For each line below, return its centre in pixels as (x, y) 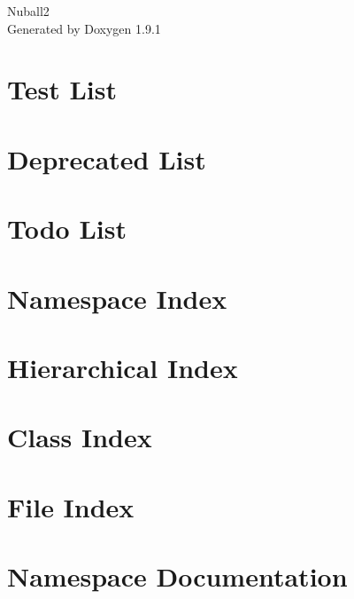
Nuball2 (28, 11)
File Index (71, 506)
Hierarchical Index (123, 367)
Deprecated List (107, 158)
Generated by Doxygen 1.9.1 (84, 28)
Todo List (67, 229)
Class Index (80, 437)
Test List (62, 89)
